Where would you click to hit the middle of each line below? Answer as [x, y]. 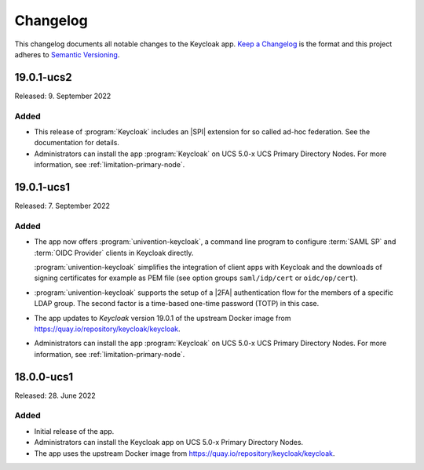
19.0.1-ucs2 [43, 77]
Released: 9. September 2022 [63, 96]
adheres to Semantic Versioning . [67, 54]
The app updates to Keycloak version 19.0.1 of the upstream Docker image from [163, 318]
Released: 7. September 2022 [62, 206]
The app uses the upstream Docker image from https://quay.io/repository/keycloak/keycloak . [185, 453]
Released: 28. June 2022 [55, 395]
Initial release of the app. [74, 431]
